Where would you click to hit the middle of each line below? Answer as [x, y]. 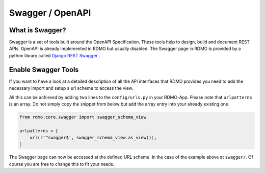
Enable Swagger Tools [44, 69]
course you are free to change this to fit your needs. [62, 164]
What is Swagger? [38, 30]
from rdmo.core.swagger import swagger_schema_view [83, 117]
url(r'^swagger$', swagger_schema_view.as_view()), [93, 138]
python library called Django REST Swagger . [54, 55]
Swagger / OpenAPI [50, 13]
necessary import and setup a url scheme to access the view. [71, 88]
